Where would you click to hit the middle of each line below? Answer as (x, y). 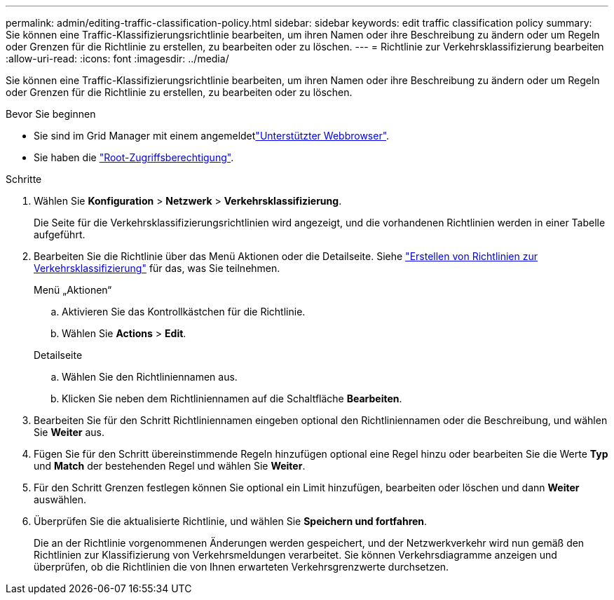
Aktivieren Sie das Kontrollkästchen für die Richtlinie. (184, 312)
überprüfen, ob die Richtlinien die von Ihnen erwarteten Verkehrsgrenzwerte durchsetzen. (241, 567)
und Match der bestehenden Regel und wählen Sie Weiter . (170, 466)
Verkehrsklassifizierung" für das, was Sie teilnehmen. (157, 268)
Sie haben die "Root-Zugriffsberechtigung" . (134, 157)
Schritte (24, 179)
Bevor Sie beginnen (51, 114)
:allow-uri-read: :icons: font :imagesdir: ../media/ (117, 59)
